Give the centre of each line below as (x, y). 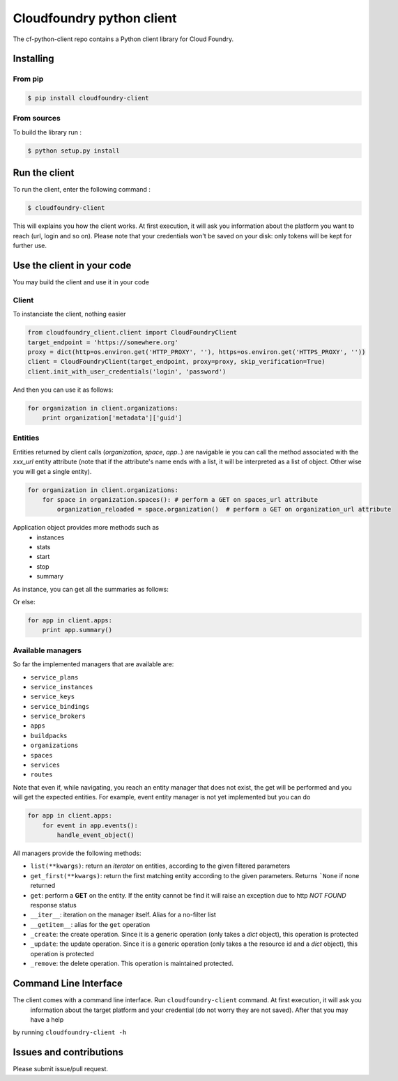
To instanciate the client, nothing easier (69, 314)
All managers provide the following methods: (77, 853)
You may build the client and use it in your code (81, 282)
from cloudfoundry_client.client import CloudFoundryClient (132, 332)
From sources (37, 118)
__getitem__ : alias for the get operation (90, 924)
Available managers (47, 650)
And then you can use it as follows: (63, 390)
